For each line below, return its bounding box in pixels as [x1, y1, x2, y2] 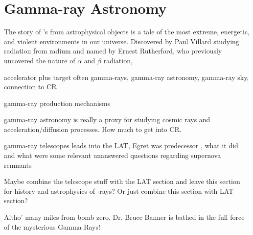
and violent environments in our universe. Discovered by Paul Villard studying [4, 36, 239, 46]
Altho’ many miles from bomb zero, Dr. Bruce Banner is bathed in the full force [4, 212, 245, 222]
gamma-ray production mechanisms [4, 98, 111, 108]
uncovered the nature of [4, 55, 75, 65]
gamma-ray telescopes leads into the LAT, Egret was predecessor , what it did [4, 140, 238, 151]
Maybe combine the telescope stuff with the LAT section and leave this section [4, 176, 240, 186]
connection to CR [4, 81, 57, 92]
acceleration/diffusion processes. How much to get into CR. [4, 124, 182, 134]
